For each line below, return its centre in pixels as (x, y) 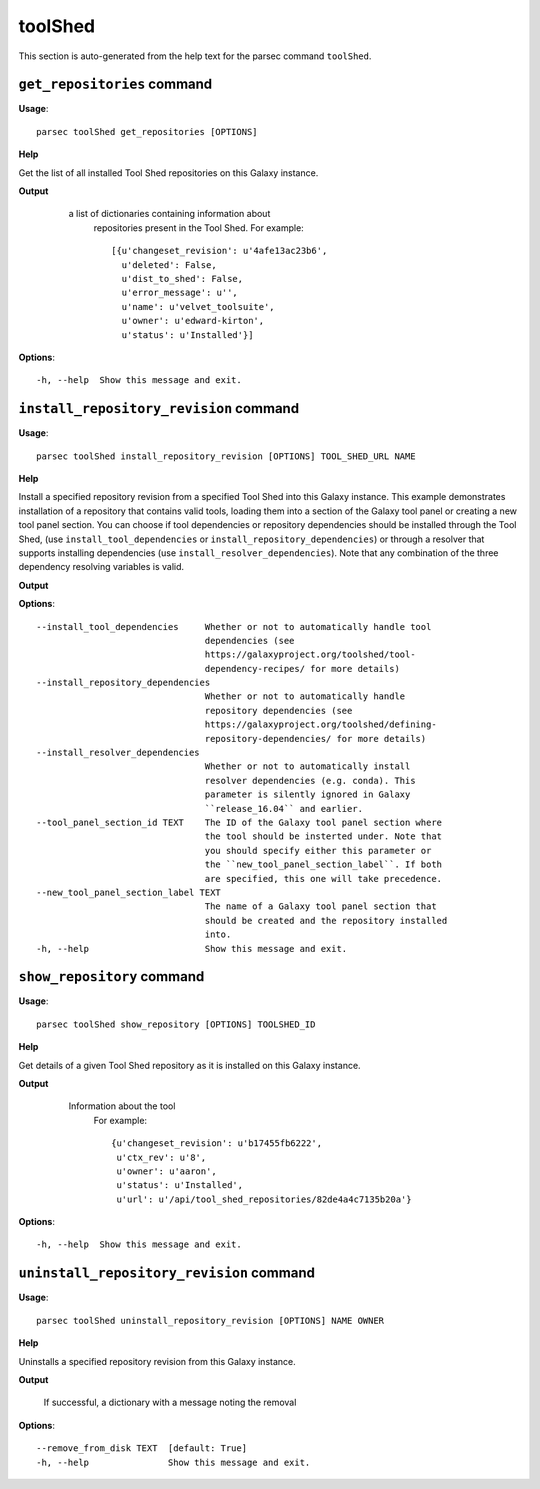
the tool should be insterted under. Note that (323, 836)
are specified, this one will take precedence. (323, 878)
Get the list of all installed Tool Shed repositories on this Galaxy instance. (168, 172)
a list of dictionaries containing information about (169, 214)
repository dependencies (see (278, 710)
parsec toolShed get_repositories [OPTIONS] (147, 131)
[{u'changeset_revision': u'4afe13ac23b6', (219, 251)
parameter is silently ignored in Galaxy (307, 794)
